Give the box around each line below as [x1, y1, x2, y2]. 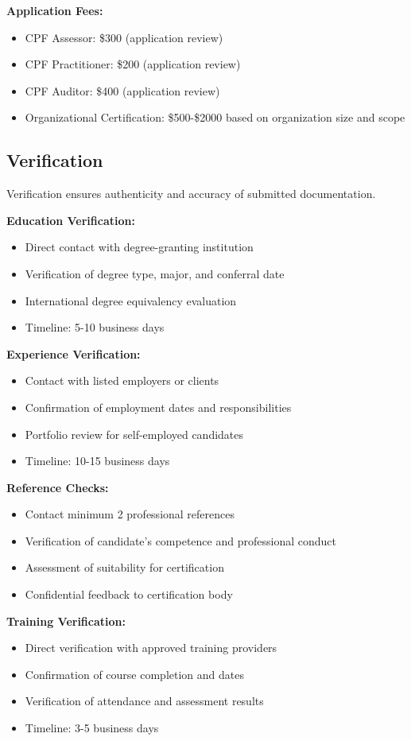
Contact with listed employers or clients [25, 372, 219, 389]
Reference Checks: [6, 479, 109, 495]
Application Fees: [6, 2, 103, 18]
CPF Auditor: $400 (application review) [25, 82, 220, 99]
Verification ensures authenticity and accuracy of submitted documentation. [6, 185, 376, 202]
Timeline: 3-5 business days [25, 720, 159, 736]
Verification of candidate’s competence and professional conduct [25, 532, 336, 549]
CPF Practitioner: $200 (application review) [25, 56, 241, 72]
